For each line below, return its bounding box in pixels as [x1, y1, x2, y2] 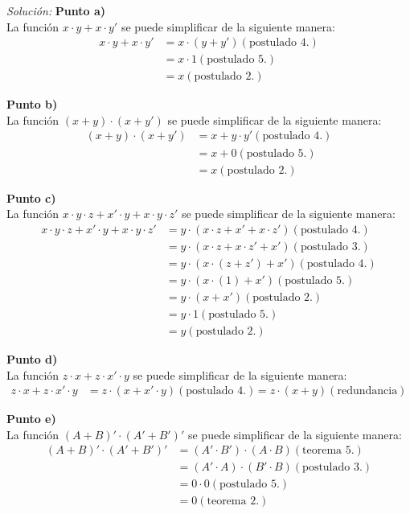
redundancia [337, 385, 398, 397]
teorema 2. [207, 495, 260, 508]
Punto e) [6, 410, 56, 427]
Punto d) [6, 350, 58, 367]
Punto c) [6, 189, 56, 206]
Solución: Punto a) [6, 2, 106, 19]
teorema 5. [302, 445, 355, 457]
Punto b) [6, 96, 58, 113]
